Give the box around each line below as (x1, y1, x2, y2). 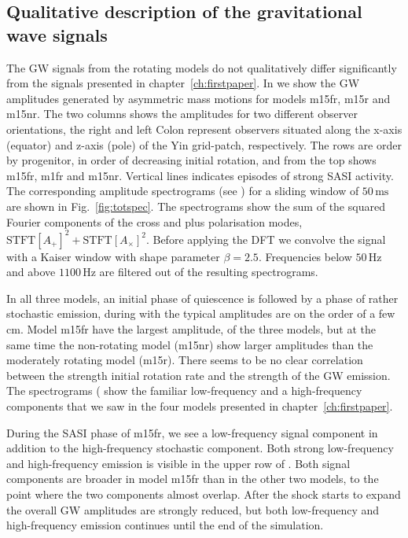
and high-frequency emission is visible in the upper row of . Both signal (6, 455, 351, 471)
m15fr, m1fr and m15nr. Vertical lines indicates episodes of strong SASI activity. (6, 167, 394, 183)
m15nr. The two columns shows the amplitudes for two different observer (6, 105, 358, 122)
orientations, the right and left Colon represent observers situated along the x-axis (6, 120, 402, 137)
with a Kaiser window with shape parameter (6, 248, 220, 264)
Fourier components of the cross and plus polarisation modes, (6, 213, 303, 230)
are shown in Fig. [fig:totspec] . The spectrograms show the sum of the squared (6, 197, 385, 214)
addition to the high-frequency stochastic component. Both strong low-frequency (6, 440, 394, 456)
